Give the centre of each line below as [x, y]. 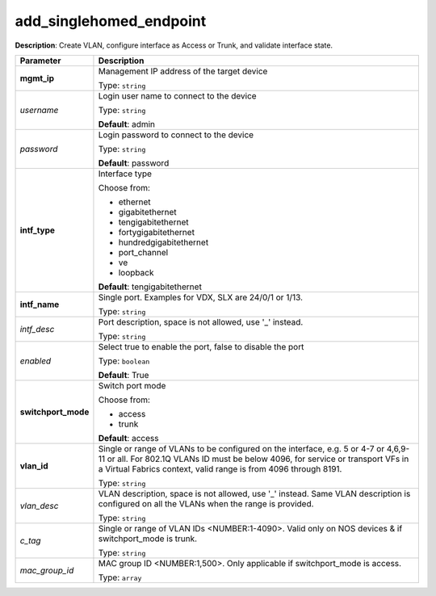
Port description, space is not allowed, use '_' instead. [201, 321]
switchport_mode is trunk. [148, 539]
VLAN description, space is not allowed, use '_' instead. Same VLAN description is [254, 493]
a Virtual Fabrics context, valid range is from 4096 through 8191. [220, 468]
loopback [136, 272]
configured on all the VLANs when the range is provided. [206, 503]
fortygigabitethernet [157, 232]
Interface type [125, 174]
